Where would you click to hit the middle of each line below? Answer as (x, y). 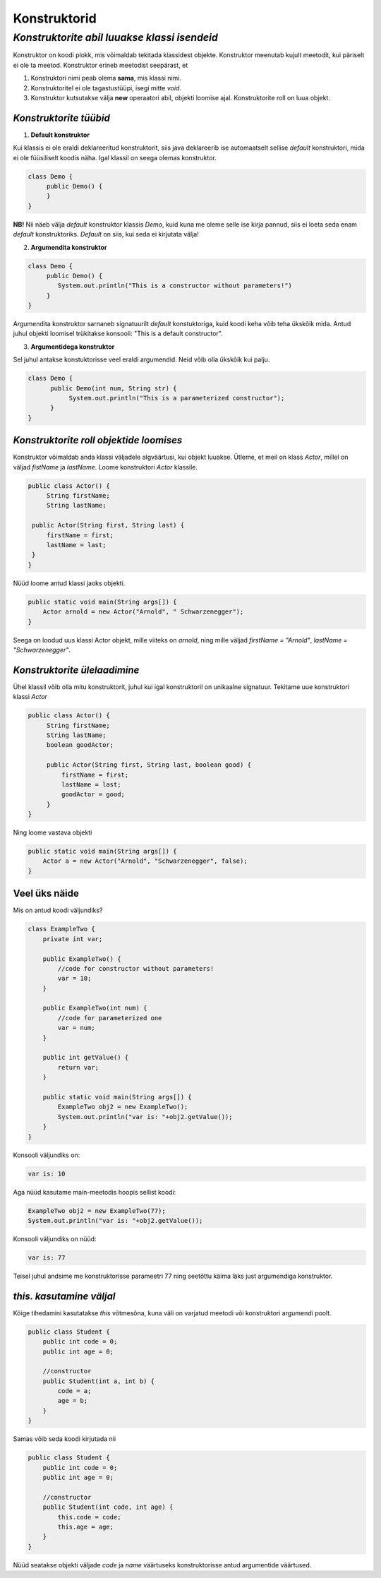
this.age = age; (86, 1526)
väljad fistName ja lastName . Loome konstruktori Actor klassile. (105, 467)
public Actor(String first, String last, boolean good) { (149, 765)
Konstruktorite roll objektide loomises (98, 440)
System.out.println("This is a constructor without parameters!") (175, 286)
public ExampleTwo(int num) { (95, 1008)
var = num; (76, 1028)
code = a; (74, 1391)
